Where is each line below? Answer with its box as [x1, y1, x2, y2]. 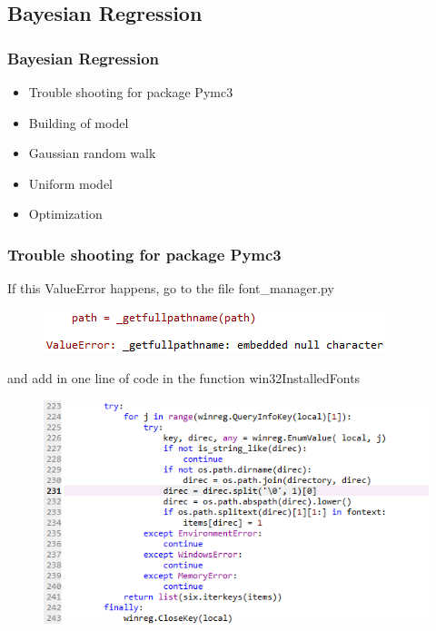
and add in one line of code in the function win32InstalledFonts [7, 369, 361, 388]
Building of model [28, 113, 129, 132]
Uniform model [28, 173, 114, 192]
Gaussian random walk [28, 143, 156, 163]
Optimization [28, 204, 103, 223]
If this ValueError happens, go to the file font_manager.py [7, 279, 334, 298]
